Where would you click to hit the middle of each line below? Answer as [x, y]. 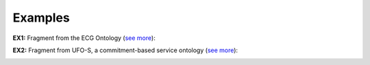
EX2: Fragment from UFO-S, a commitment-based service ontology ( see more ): [125, 50]
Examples [41, 18]
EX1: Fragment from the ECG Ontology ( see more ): [84, 38]
